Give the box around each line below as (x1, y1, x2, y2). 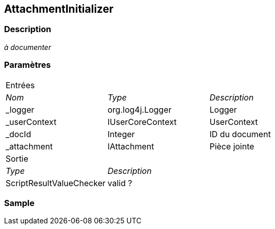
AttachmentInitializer (4, 3, 114, 15)
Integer (107, 129, 135, 139)
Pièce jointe (209, 141, 255, 151)
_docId (6, 129, 31, 139)
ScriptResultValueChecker (6, 177, 106, 188)
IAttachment (107, 141, 154, 151)
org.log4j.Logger (107, 104, 172, 115)
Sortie (6, 153, 29, 164)
